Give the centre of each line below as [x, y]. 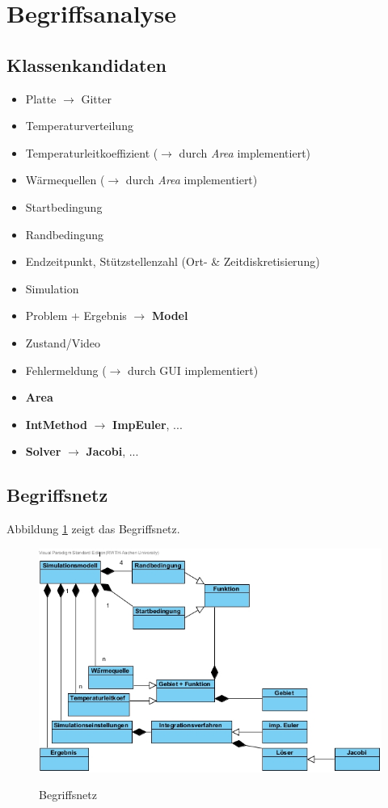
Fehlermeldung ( [66, 370]
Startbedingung [64, 206]
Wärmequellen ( [65, 180]
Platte [41, 98]
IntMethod [56, 424]
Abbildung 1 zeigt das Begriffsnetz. [93, 529]
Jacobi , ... [112, 451]
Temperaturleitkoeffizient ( [92, 152]
